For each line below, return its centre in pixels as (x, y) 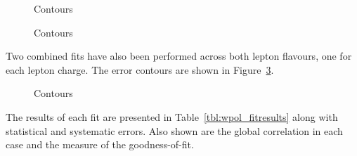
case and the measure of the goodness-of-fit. (100, 144)
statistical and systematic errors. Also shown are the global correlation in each (174, 130)
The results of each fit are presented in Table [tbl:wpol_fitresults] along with (172, 116)
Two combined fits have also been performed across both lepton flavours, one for (179, 56)
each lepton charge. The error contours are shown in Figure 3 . (140, 69)
